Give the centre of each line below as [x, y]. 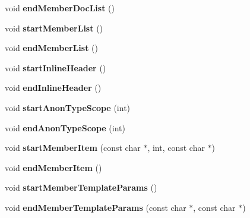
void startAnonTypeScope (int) [68, 107]
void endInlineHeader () [53, 88]
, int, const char [176, 148]
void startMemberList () [54, 28]
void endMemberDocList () [60, 8]
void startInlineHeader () [56, 67]
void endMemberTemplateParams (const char [96, 207]
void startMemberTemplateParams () [81, 187]
